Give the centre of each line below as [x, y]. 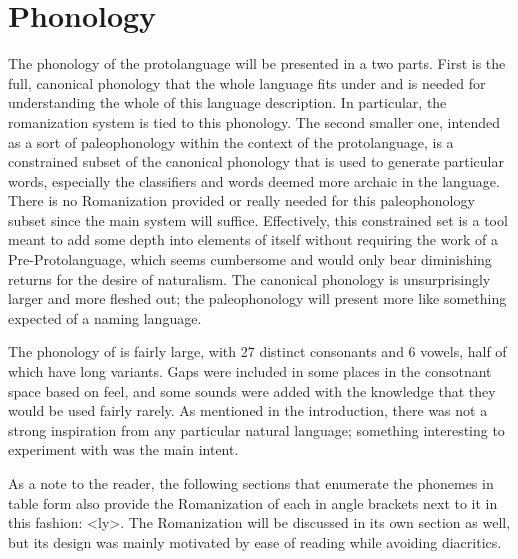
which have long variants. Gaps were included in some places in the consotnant [250, 371]
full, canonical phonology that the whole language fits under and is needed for [247, 82]
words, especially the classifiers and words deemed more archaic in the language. [254, 180]
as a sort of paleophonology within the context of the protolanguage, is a [231, 141]
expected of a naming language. [105, 317]
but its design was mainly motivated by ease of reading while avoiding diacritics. [255, 541]
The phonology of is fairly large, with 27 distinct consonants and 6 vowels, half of [257, 351]
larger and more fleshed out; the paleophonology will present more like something [257, 298]
